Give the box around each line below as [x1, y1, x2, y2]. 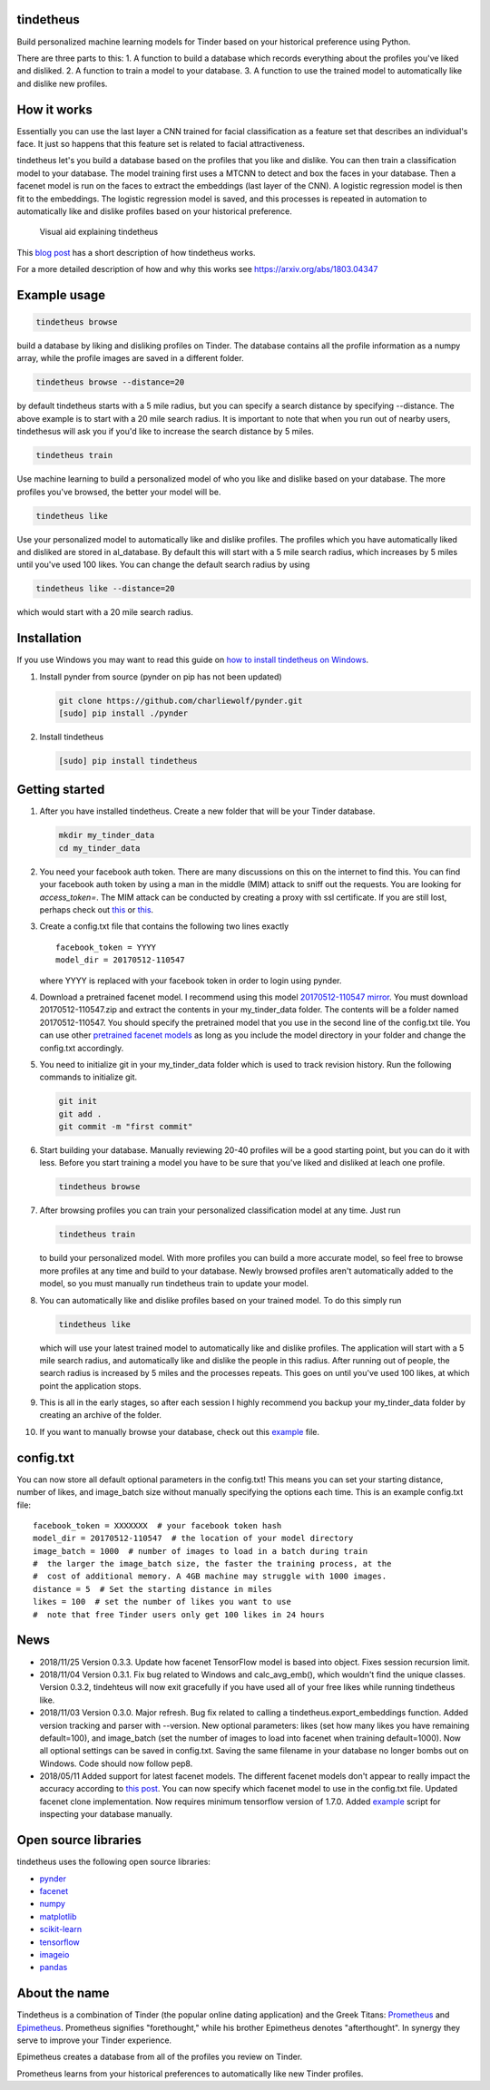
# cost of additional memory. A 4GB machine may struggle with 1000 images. [33, 1571, 387, 1582]
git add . [58, 1108, 103, 1119]
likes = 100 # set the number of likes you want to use [33, 1597, 292, 1607]
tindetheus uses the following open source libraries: [16, 1856, 211, 1868]
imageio [39, 1948, 70, 1959]
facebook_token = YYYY [55, 942, 157, 952]
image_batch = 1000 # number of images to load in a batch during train [33, 1546, 368, 1556]
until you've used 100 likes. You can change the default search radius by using [16, 559, 310, 571]
